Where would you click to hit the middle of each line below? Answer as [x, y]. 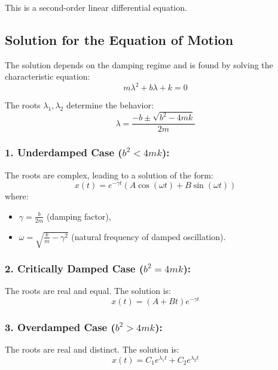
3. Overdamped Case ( [60, 327]
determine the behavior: [110, 105]
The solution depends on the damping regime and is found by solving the [139, 64]
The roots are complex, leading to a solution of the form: [109, 175]
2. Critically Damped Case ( [74, 268]
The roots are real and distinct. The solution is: [92, 349]
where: [17, 196]
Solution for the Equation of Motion [119, 39]
